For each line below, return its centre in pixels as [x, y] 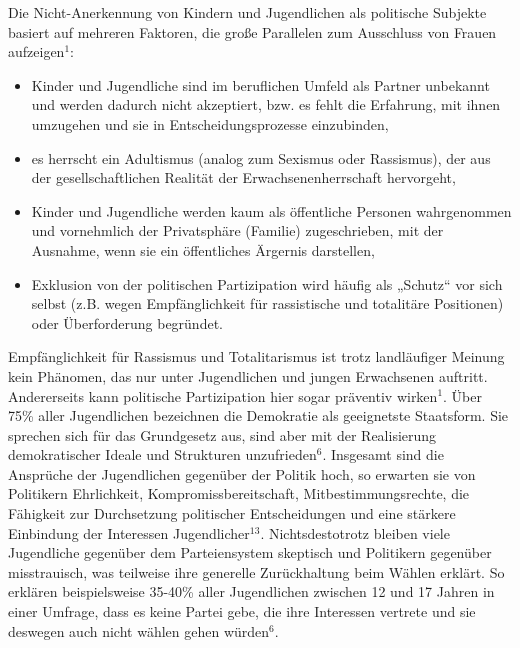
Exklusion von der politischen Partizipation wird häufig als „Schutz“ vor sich [267, 283]
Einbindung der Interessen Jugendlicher [129, 532]
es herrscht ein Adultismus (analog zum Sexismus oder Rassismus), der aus [261, 157]
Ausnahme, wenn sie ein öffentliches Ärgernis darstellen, [203, 249]
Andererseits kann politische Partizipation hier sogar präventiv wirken [223, 395]
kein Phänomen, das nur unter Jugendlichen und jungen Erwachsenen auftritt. [248, 375]
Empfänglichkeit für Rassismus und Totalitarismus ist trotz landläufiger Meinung [256, 356]
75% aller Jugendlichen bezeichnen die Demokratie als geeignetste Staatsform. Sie [258, 415]
